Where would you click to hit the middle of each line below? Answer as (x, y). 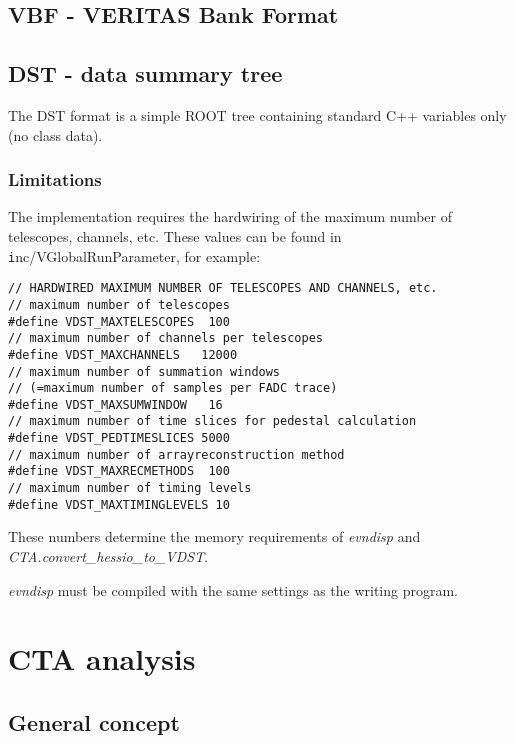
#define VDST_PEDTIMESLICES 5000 (119, 438)
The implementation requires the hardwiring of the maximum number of (230, 216)
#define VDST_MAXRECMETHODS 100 (119, 471)
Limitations (55, 179)
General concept (94, 721)
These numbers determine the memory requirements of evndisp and (214, 536)
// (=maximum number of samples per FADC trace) (173, 388)
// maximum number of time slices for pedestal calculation (212, 421)
